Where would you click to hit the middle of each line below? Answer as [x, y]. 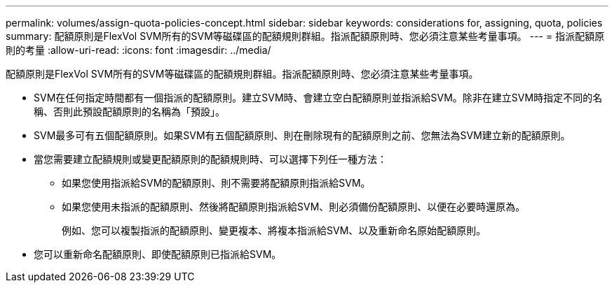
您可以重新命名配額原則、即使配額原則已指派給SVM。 [158, 254]
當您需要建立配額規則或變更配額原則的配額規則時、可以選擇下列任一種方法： [210, 159]
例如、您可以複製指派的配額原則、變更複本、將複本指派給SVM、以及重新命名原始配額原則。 [274, 230]
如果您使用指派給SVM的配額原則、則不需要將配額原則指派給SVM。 [216, 183]
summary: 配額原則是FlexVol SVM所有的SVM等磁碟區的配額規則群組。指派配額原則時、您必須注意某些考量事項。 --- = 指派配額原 [305, 36]
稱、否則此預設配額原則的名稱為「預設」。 [129, 111]
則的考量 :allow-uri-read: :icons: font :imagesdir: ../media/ [138, 50]
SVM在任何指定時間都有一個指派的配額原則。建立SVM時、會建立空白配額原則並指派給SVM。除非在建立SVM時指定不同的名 [318, 98]
